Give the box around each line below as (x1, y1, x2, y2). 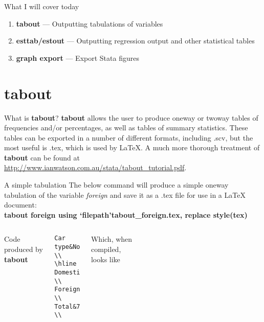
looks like (91, 254, 120, 264)
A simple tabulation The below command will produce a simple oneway (4, 179, 229, 190)
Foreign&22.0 (54, 286, 99, 293)
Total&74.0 (54, 303, 91, 310)
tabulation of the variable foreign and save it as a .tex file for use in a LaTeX (4, 189, 246, 200)
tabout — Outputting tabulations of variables (16, 18, 163, 29)
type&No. (54, 243, 84, 251)
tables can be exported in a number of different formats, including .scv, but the (4, 132, 253, 143)
